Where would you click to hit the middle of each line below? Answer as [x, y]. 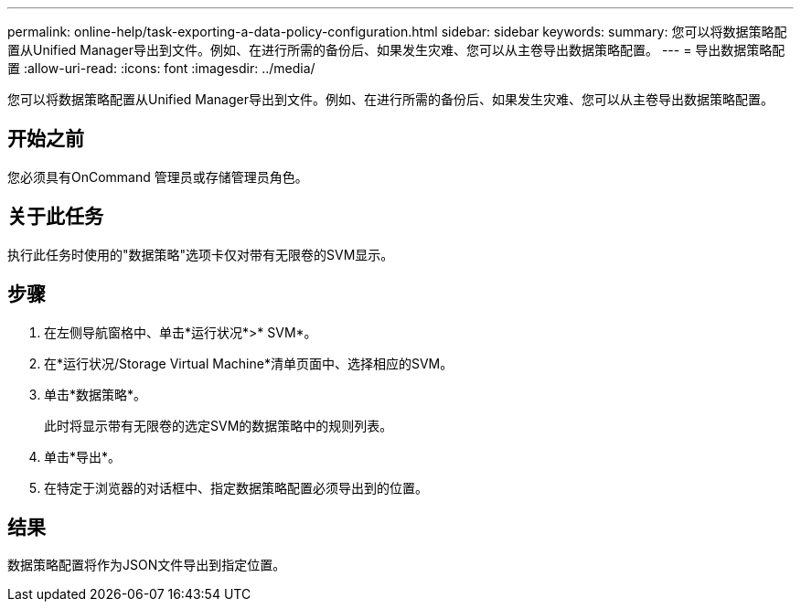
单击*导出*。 [83, 456]
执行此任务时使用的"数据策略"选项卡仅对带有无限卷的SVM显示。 [201, 254]
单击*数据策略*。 [96, 394]
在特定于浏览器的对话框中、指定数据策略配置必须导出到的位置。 [236, 487]
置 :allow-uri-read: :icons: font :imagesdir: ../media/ [161, 68]
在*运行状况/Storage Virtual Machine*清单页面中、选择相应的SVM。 [249, 363]
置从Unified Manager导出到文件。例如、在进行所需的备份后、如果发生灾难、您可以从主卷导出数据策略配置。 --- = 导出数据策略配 [396, 50]
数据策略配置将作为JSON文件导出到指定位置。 [147, 565]
